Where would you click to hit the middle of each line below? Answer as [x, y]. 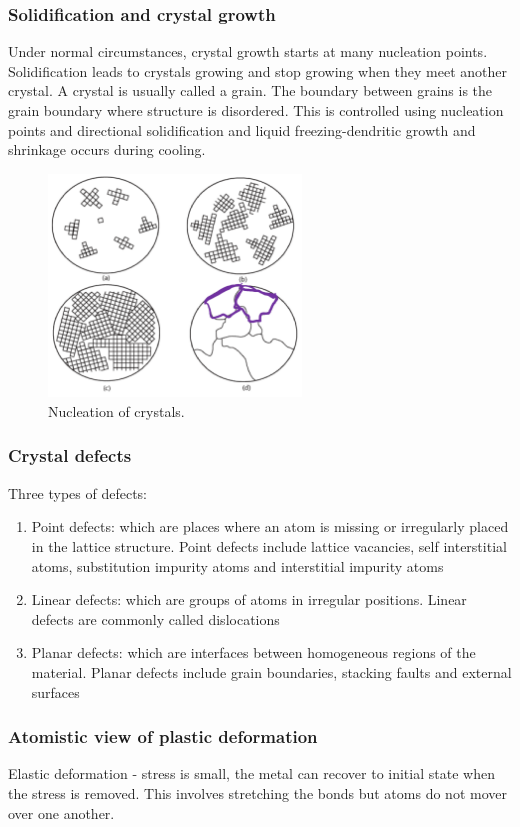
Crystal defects [70, 455]
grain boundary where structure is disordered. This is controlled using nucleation [256, 110]
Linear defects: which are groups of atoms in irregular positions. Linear [249, 599]
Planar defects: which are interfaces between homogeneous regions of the [253, 652]
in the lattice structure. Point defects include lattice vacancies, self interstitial [269, 545]
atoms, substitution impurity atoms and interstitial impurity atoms [237, 565]
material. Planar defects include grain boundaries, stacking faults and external [271, 671]
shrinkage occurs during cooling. [107, 149]
